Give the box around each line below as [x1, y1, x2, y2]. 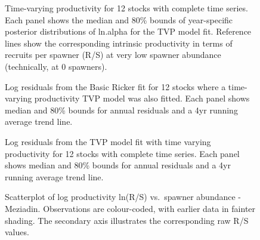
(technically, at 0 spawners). [5, 60, 107, 72]
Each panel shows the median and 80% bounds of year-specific [5, 13, 233, 26]
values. [5, 226, 29, 238]
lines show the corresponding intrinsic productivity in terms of [5, 36, 233, 49]
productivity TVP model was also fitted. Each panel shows [34, 92, 250, 104]
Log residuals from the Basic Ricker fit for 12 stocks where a [5, 80, 226, 93]
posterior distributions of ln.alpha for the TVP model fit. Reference [5, 25, 252, 38]
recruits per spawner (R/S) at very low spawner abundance [5, 48, 221, 61]
